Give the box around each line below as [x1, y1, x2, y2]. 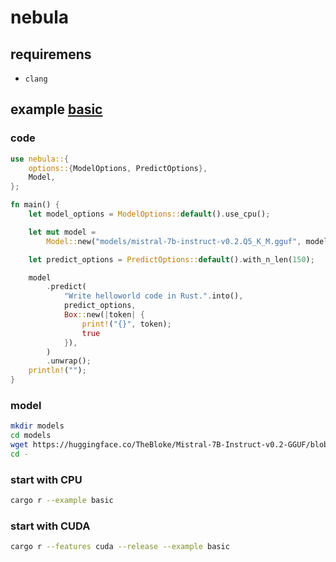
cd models [10, 431, 52, 441]
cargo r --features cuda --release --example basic [10, 542, 230, 552]
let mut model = [28, 227, 97, 237]
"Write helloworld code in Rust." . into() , [63, 291, 244, 301]
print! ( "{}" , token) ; [81, 319, 172, 329]
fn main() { [10, 200, 60, 210]
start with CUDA [10, 519, 91, 533]
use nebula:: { [10, 154, 70, 164]
